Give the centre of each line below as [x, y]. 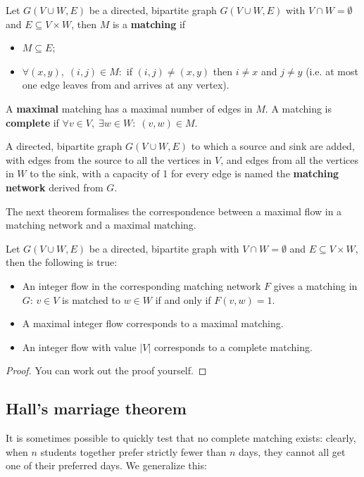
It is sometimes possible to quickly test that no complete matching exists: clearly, [181, 438]
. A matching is [299, 108]
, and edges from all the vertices [290, 159]
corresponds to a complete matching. [233, 346]
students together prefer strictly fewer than [133, 451]
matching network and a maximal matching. [101, 225]
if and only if [183, 299]
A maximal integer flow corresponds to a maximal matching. [153, 323]
